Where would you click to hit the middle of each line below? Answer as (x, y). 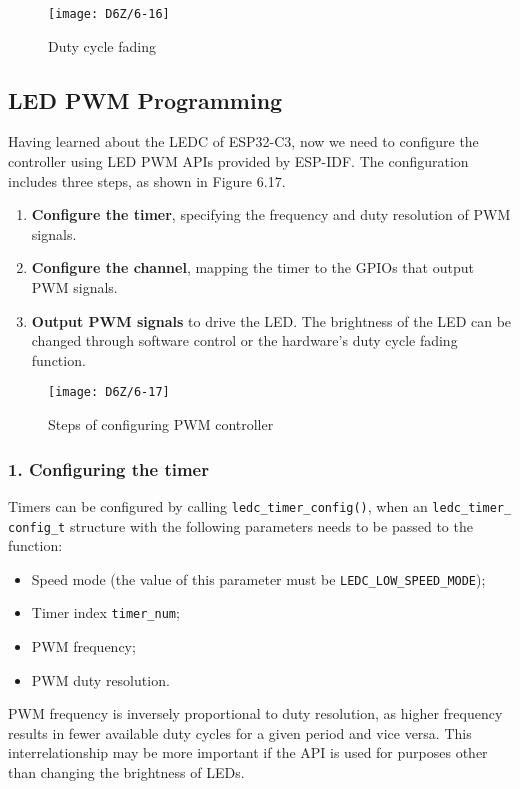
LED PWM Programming (145, 99)
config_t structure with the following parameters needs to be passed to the (240, 525)
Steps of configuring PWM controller (161, 424)
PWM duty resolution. (100, 679)
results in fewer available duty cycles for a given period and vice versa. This (240, 732)
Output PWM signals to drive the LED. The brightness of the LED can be (271, 320)
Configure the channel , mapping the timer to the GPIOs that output (252, 267)
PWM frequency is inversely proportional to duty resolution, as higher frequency (255, 713)
